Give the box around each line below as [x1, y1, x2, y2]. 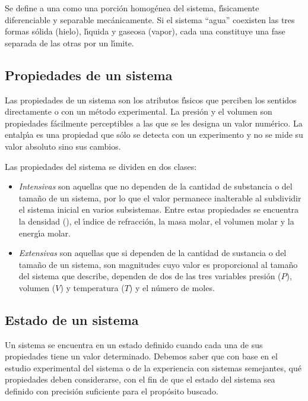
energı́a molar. [18, 226, 71, 239]
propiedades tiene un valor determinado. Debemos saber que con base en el [5, 350, 278, 362]
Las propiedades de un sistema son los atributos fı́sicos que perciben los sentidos [5, 93, 297, 106]
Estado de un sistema [5, 310, 139, 329]
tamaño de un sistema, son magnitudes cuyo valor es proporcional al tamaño [18, 258, 298, 270]
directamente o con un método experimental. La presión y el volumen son [5, 105, 272, 118]
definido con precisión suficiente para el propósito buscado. [5, 385, 218, 397]
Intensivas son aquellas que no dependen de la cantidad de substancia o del [18, 180, 293, 192]
